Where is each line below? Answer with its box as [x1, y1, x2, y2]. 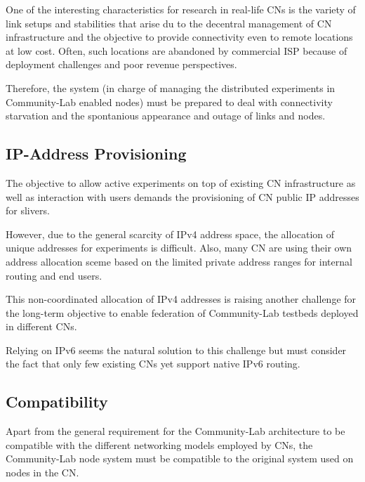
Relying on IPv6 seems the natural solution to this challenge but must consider [6, 342, 347, 357]
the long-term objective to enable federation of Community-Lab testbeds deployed [6, 305, 359, 320]
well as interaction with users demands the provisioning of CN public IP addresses [6, 189, 359, 204]
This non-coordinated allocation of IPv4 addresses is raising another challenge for [6, 292, 357, 306]
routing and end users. [6, 268, 102, 282]
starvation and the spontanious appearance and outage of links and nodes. [6, 108, 326, 123]
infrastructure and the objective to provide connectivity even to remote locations [6, 30, 353, 44]
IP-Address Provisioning [6, 143, 187, 164]
